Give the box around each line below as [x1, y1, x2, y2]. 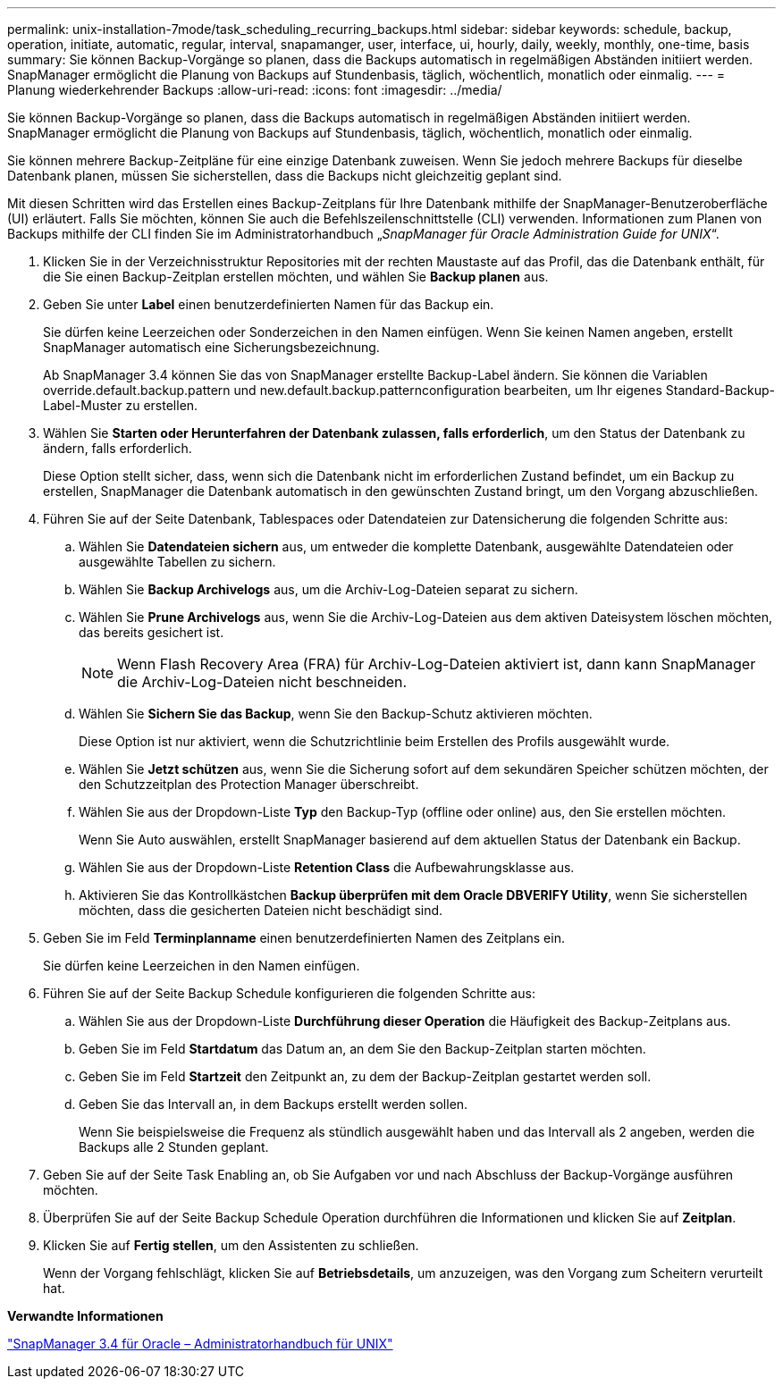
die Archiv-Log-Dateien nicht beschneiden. [117, 673, 408, 691]
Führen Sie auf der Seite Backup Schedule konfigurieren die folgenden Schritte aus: [43, 986, 535, 1001]
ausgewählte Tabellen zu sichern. [79, 554, 276, 569]
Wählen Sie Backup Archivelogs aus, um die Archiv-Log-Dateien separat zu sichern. [79, 582, 578, 597]
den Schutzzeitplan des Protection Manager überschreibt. [79, 777, 419, 792]
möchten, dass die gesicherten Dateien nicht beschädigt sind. [79, 903, 443, 918]
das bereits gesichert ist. [79, 625, 224, 640]
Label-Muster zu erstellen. [43, 398, 198, 413]
